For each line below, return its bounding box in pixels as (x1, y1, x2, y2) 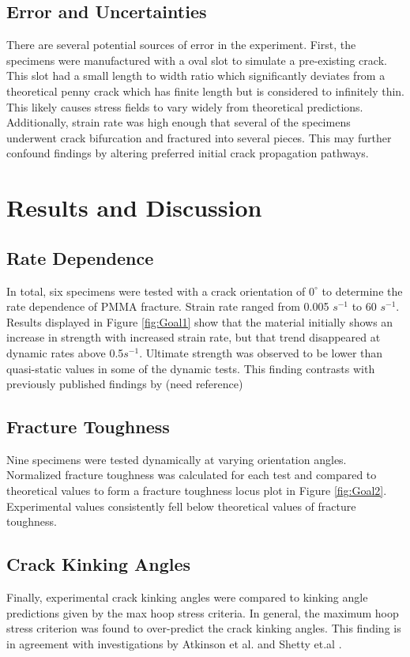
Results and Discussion (6, 191, 262, 224)
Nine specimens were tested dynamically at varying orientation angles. (6, 451, 347, 467)
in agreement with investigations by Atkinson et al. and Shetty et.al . (6, 635, 342, 651)
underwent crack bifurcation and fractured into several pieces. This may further (6, 129, 392, 145)
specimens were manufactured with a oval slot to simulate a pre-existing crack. (6, 51, 387, 68)
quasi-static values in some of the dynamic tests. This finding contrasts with (6, 360, 375, 376)
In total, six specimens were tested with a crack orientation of (6, 282, 306, 299)
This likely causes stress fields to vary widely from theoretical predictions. (6, 98, 363, 115)
